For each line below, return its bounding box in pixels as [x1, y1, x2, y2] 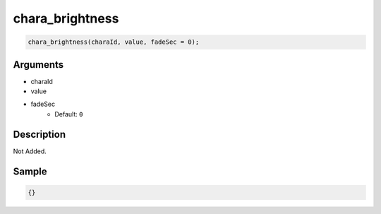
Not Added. [13, 147, 47, 155]
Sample [13, 165, 47, 177]
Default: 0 [54, 109, 83, 118]
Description [13, 128, 66, 141]
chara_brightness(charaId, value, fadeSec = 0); [28, 38, 200, 46]
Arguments [13, 59, 64, 71]
